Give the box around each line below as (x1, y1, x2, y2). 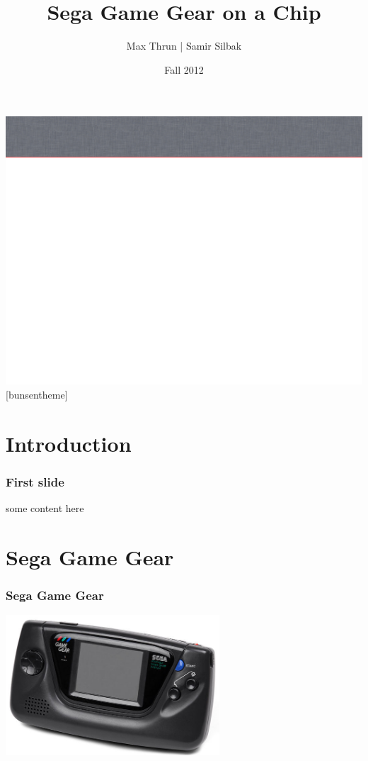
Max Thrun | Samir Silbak (126, 38, 242, 53)
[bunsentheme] (6, 387, 68, 401)
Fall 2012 (164, 62, 204, 77)
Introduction (6, 428, 132, 457)
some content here (6, 501, 84, 516)
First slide (6, 472, 64, 490)
